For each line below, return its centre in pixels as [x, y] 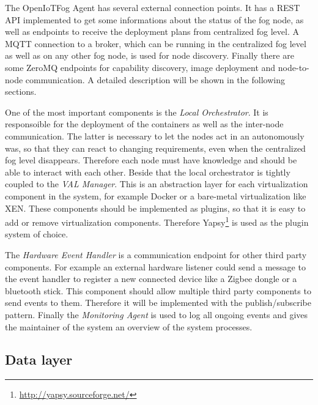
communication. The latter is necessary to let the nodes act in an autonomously [155, 136]
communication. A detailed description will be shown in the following [155, 79]
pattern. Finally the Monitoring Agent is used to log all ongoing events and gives [157, 314]
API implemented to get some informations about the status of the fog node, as [154, 19]
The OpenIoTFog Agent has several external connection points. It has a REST [153, 7]
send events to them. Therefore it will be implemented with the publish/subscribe [158, 303]
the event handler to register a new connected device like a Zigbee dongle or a [151, 279]
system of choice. [37, 234]
